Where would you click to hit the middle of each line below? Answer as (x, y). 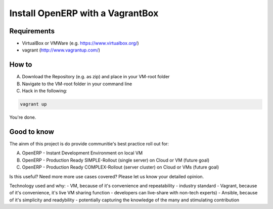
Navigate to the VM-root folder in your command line (77, 84)
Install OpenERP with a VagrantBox (84, 13)
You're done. (23, 117)
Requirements (32, 31)
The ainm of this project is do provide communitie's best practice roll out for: (89, 144)
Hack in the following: (45, 91)
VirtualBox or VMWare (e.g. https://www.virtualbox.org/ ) (80, 43)
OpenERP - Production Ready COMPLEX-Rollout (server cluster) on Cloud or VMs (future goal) (121, 167)
